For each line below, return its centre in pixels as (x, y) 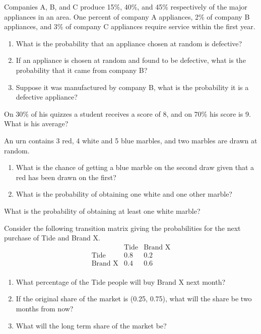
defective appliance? (47, 97)
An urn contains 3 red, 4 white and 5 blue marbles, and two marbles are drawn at (131, 140)
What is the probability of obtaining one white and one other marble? (124, 194)
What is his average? (36, 123)
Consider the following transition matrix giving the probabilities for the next (122, 228)
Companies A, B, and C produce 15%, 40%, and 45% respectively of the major (126, 7)
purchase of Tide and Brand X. (52, 238)
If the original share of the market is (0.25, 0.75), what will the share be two (134, 299)
